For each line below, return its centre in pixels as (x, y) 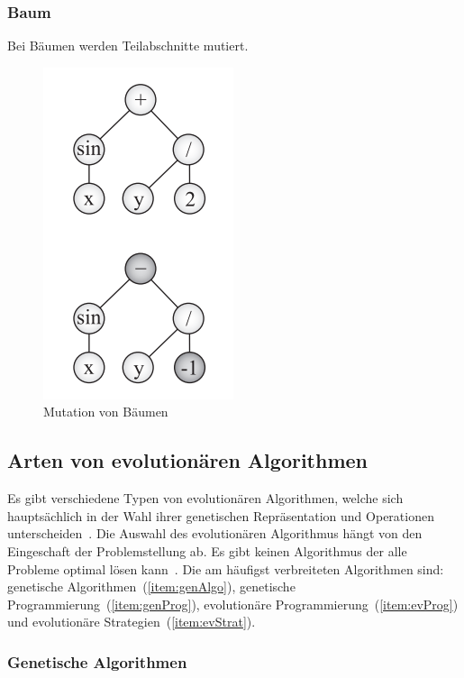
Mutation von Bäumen (106, 412)
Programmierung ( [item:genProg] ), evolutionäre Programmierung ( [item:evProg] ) (233, 604)
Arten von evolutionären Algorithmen (188, 460)
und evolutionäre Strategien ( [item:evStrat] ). (132, 622)
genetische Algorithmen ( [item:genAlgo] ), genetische (151, 586)
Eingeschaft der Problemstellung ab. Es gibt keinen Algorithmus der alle (207, 550)
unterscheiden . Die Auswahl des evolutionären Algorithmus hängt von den (215, 533)
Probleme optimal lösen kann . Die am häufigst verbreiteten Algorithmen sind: (226, 568)
